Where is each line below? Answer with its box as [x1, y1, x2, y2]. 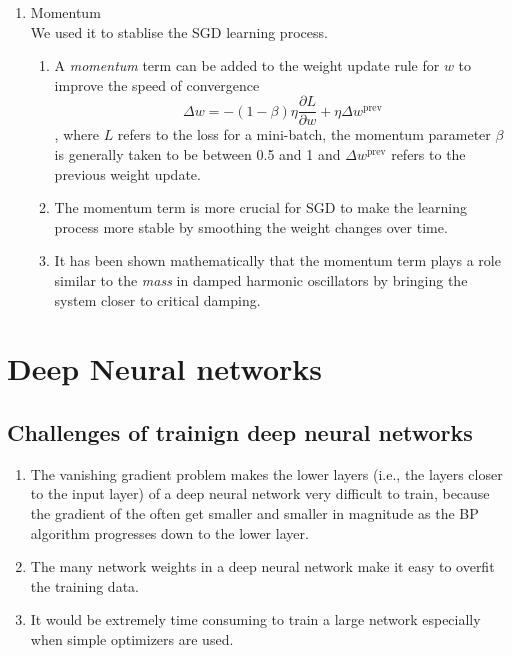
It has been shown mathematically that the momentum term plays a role [54, 250, 501, 271]
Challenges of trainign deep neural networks [7, 416, 473, 447]
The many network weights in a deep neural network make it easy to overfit [30, 556, 495, 577]
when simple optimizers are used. [30, 628, 234, 649]
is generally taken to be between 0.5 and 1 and [54, 144, 341, 165]
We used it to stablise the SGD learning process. [30, 21, 328, 42]
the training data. [30, 575, 139, 596]
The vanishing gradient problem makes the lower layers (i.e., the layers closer [30, 463, 503, 484]
